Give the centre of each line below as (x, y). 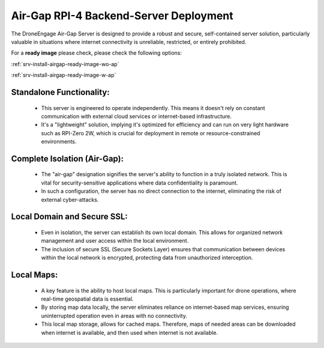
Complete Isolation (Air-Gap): (67, 158)
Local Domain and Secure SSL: (70, 217)
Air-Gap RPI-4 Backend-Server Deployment (122, 16)
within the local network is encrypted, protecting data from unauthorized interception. (147, 258)
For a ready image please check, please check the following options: (97, 53)
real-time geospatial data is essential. (87, 299)
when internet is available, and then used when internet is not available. (130, 332)
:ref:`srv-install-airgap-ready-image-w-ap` (64, 75)
